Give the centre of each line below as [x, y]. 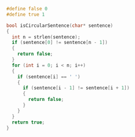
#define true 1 [26, 14]
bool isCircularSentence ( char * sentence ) [60, 25]
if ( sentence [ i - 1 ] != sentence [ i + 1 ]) [76, 88]
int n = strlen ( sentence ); [46, 37]
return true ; [28, 122]
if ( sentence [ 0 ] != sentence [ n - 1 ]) [60, 43]
